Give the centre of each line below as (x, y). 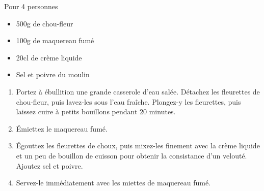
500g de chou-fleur (45, 23)
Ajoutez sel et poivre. (49, 165)
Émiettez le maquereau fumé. (62, 128)
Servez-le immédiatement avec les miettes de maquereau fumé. (113, 183)
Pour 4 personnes (31, 6)
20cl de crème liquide (49, 57)
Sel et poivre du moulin (53, 74)
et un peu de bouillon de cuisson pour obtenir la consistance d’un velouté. (131, 155)
